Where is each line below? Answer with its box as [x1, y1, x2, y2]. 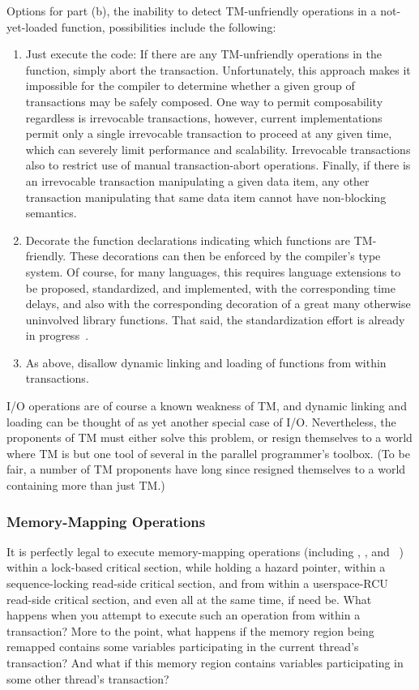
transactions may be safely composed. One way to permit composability [25, 92, 383, 109]
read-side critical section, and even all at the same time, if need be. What [6, 590, 372, 607]
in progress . [25, 327, 89, 344]
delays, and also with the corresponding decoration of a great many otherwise [25, 295, 411, 312]
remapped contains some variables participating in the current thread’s [6, 638, 359, 655]
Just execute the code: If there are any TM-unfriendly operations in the [25, 45, 382, 62]
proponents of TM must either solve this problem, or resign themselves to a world [6, 429, 413, 446]
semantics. [25, 204, 77, 221]
